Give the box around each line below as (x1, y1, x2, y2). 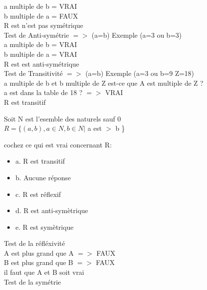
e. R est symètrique (15, 221, 74, 232)
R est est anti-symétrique (4, 58, 80, 69)
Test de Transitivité (4, 68, 63, 78)
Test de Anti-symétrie (4, 29, 69, 40)
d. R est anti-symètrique (15, 205, 88, 216)
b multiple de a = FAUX (4, 10, 78, 21)
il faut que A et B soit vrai (4, 267, 84, 277)
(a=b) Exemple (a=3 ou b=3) (91, 29, 182, 40)
